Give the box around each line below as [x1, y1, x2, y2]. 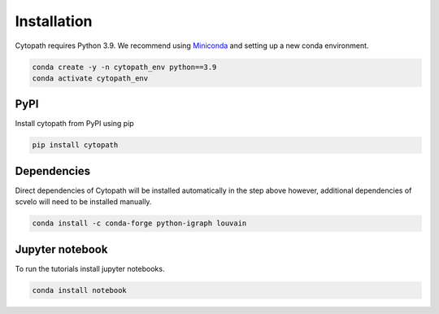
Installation [15, 12, 93, 30]
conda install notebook [32, 286, 128, 294]
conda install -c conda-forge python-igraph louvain [32, 219, 247, 228]
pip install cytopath [32, 141, 119, 150]
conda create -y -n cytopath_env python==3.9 [32, 62, 217, 72]
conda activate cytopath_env [32, 73, 149, 83]
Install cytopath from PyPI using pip [15, 119, 134, 129]
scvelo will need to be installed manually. [15, 197, 152, 207]
